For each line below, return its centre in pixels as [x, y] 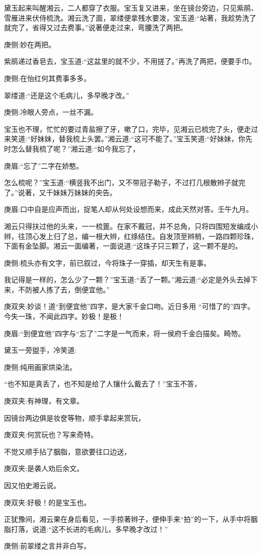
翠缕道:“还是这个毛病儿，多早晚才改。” [67, 95]
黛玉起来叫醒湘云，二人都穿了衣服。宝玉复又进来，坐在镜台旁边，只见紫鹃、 [131, 8]
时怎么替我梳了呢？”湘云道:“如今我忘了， [72, 148]
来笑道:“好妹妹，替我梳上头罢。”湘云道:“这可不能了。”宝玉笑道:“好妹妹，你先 [128, 139]
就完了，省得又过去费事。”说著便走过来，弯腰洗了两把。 [96, 27]
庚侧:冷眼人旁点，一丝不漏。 [51, 112]
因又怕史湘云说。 [32, 485]
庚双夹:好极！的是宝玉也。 [47, 502]
